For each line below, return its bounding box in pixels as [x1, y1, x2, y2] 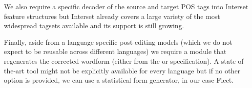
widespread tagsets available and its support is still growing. [4, 20, 184, 31]
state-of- [221, 55, 246, 66]
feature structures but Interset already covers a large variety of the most [4, 11, 220, 21]
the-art [4, 65, 25, 75]
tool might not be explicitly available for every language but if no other [26, 65, 240, 75]
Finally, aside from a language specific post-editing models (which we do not [4, 36, 232, 47]
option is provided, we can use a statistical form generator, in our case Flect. [4, 75, 234, 85]
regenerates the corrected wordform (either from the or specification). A [4, 55, 219, 66]
